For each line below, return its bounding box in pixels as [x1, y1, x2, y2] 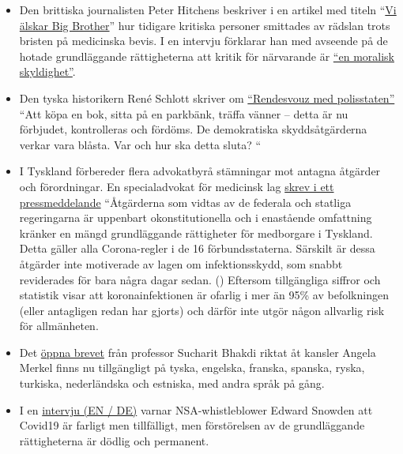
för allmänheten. [19, 317, 99, 334]
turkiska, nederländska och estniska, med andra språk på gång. [19, 375, 325, 392]
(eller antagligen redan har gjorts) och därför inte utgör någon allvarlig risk [19, 302, 385, 318]
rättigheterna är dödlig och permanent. [19, 432, 209, 448]
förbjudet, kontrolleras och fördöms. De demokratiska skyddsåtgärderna [19, 121, 367, 137]
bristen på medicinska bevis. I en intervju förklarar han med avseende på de [19, 32, 388, 49]
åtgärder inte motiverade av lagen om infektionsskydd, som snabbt [19, 255, 343, 272]
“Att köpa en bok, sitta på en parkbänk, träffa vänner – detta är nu [19, 105, 348, 122]
